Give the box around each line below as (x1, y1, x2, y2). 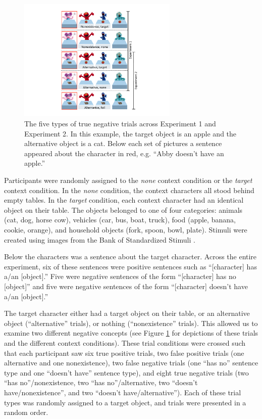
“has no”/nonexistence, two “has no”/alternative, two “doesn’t (4, 377, 198, 388)
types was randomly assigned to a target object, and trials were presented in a (4, 397, 246, 407)
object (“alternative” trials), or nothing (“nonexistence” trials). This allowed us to (4, 317, 258, 328)
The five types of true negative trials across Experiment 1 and (24, 118, 216, 129)
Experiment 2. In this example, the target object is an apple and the (24, 128, 237, 138)
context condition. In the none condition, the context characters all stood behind (4, 184, 254, 195)
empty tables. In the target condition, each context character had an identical (4, 195, 244, 205)
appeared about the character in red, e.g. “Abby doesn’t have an (24, 148, 224, 158)
